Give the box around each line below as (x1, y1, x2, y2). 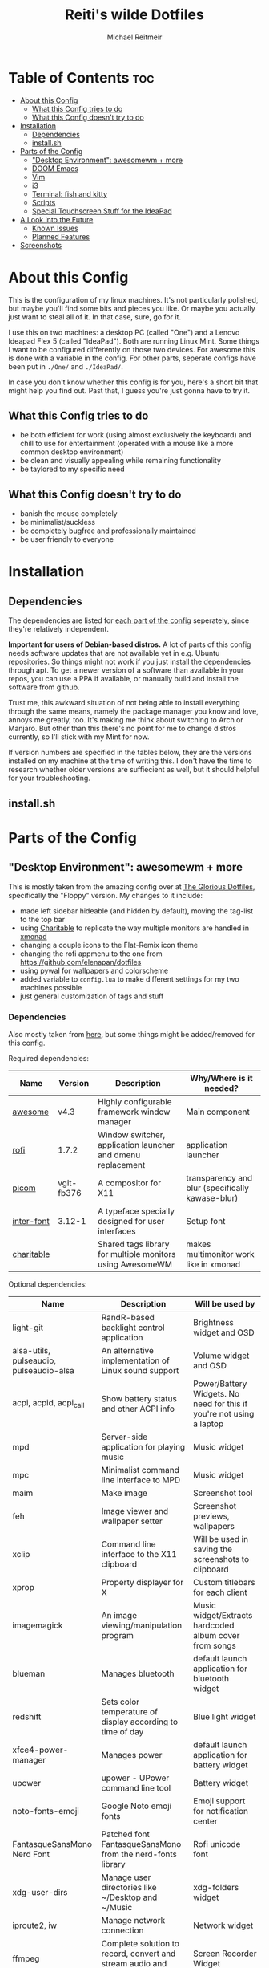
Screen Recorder (193, 1948, 257, 1959)
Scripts (31, 197, 56, 207)
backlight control (101, 1322, 165, 1333)
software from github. (8, 682, 80, 692)
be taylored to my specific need (19, 464, 126, 474)
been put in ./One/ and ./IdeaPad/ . (8, 361, 124, 371)
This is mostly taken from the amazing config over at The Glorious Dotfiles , (8, 881, 255, 892)
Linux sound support (101, 1364, 179, 1376)
